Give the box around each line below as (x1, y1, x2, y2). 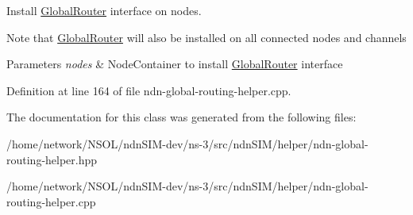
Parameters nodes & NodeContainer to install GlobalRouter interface (6, 56, 343, 72)
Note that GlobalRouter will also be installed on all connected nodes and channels (6, 29, 407, 45)
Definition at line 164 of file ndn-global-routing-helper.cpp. (6, 82, 291, 98)
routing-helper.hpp (6, 151, 98, 167)
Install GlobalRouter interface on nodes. (6, 2, 202, 18)
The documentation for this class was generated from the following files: (6, 109, 357, 125)
